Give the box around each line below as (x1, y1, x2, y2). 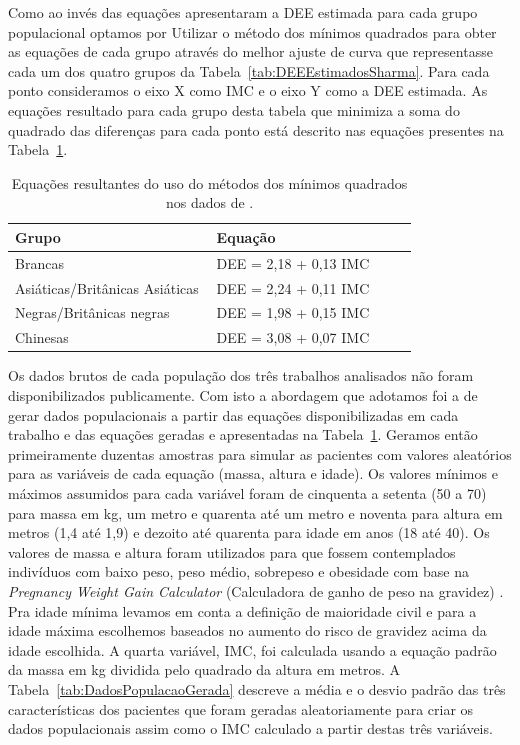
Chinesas (15, 327, 69, 348)
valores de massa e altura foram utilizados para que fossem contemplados (8, 541, 456, 562)
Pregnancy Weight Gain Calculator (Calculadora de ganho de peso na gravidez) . (8, 580, 504, 601)
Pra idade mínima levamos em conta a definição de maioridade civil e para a (8, 600, 477, 621)
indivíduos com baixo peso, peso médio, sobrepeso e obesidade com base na (8, 561, 469, 582)
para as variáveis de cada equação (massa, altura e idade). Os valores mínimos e (8, 463, 498, 484)
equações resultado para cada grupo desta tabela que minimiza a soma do (8, 99, 460, 120)
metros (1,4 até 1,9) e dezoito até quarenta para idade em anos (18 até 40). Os (8, 522, 490, 543)
